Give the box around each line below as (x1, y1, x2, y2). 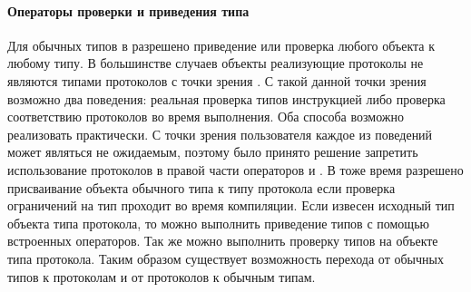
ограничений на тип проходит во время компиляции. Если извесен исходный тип (7, 196, 455, 215)
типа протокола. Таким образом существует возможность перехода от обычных (7, 248, 444, 268)
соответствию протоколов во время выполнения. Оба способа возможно (7, 107, 404, 126)
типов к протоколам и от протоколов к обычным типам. (7, 267, 316, 286)
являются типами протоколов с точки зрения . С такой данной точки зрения (7, 71, 427, 90)
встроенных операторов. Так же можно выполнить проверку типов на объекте (7, 231, 438, 250)
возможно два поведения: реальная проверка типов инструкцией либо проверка (7, 89, 446, 108)
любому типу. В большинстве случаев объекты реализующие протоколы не (7, 54, 424, 73)
